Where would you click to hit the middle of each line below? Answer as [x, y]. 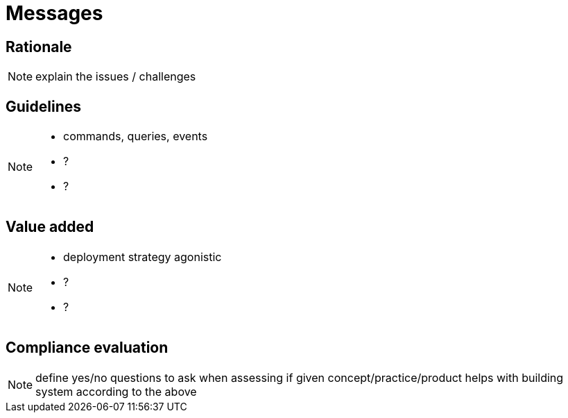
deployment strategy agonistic [143, 257]
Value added [50, 227]
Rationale [39, 47]
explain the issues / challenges [116, 77]
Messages [54, 13]
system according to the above [116, 391]
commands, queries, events [136, 136]
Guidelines [43, 106]
